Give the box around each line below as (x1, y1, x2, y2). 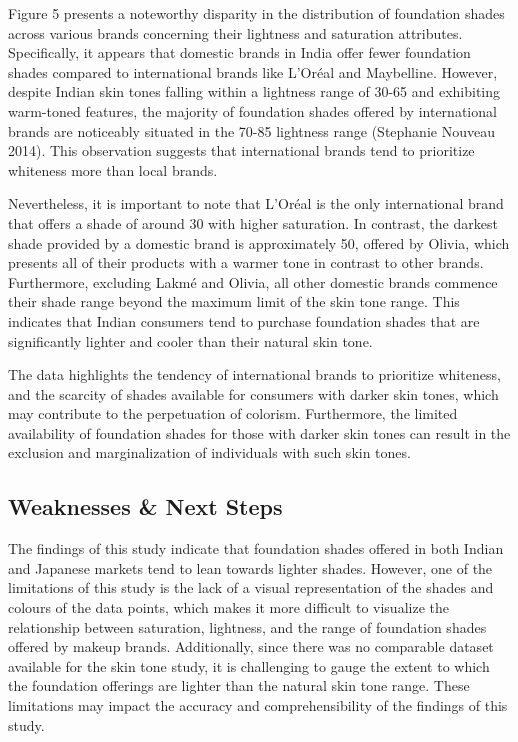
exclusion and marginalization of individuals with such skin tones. (8, 442, 411, 463)
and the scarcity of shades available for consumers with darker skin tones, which (8, 383, 499, 404)
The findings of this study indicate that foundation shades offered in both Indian (8, 538, 504, 559)
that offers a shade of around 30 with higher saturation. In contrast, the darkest (8, 212, 498, 233)
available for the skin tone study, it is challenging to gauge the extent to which (8, 655, 490, 676)
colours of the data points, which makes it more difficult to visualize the (8, 597, 449, 618)
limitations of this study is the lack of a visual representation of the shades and (8, 577, 494, 598)
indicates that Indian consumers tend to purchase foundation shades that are (8, 310, 480, 331)
